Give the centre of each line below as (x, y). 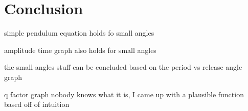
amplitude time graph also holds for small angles (80, 50)
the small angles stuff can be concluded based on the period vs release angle (123, 67)
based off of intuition (37, 104)
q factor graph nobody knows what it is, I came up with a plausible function (124, 94)
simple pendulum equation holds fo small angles (79, 33)
